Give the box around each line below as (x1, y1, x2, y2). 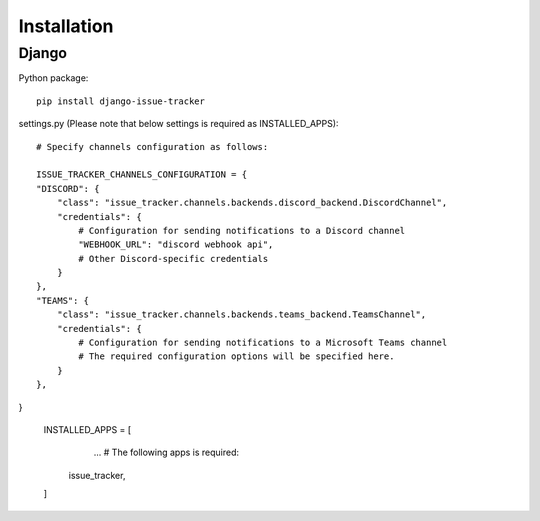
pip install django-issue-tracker (36, 95, 205, 107)
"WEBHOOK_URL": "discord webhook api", (78, 239, 274, 250)
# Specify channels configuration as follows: (36, 141, 269, 152)
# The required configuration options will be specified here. (78, 351, 395, 362)
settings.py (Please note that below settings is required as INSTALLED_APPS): (18, 118, 339, 130)
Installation (18, 15, 114, 37)
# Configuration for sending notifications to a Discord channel (78, 225, 406, 236)
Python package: (18, 72, 89, 84)
